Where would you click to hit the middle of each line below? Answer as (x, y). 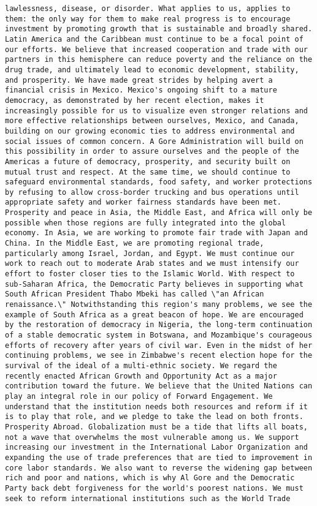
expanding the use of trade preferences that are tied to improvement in (159, 457)
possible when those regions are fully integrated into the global (146, 223)
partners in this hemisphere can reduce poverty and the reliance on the (159, 60)
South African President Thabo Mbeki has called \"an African (135, 294)
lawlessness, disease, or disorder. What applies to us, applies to (148, 9)
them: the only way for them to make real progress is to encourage (148, 19)
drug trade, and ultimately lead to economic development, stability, (152, 70)
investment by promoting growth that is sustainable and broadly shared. (159, 29)
